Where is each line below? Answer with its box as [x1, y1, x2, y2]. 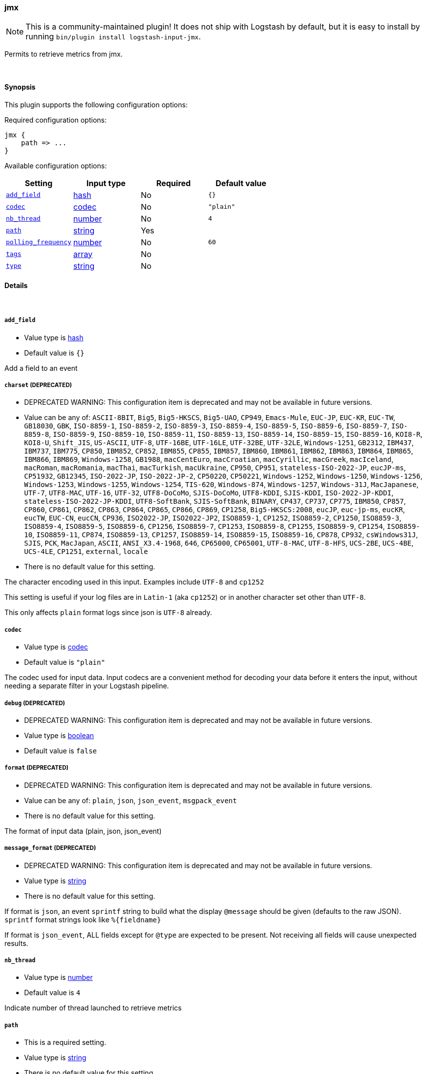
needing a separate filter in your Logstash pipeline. [4, 682, 169, 690]
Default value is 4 [24, 988, 81, 997]
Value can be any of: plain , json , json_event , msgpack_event [24, 796, 237, 805]
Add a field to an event [4, 363, 78, 372]
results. [4, 939, 29, 947]
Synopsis [4, 82, 36, 91]
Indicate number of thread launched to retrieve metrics [4, 1004, 182, 1012]
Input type [86, 178, 126, 188]
